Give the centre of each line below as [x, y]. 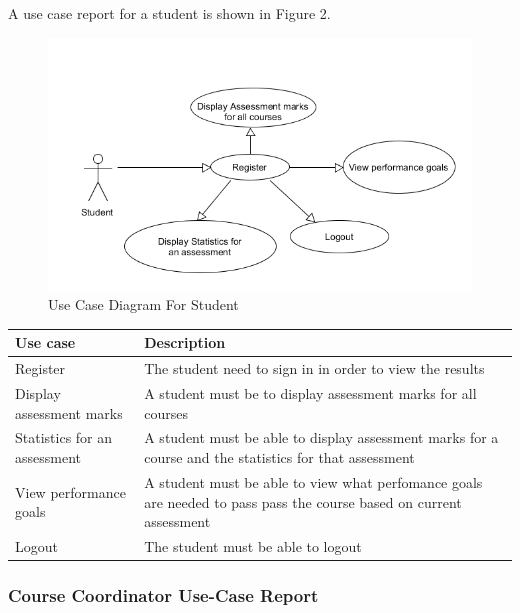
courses [166, 412]
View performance [70, 491]
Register [40, 368]
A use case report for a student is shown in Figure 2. [169, 13]
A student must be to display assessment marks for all [310, 393]
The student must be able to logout [253, 545]
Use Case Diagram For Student [143, 304]
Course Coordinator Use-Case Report [163, 594]
